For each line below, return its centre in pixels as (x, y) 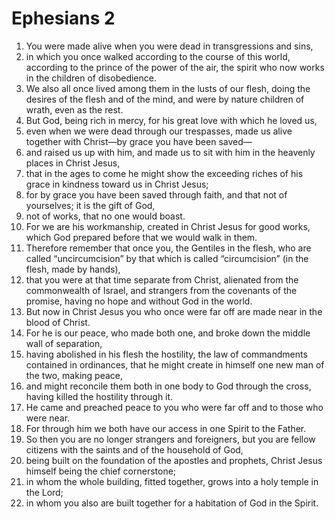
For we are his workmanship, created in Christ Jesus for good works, (168, 226)
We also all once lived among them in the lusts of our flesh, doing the (168, 88)
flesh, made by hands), (73, 269)
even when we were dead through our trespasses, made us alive (159, 131)
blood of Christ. (58, 322)
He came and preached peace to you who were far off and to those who (174, 407)
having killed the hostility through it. (99, 396)
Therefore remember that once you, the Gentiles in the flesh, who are (168, 248)
